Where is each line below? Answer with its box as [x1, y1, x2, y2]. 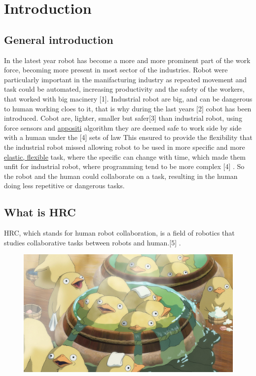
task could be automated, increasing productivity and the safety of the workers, [4, 84, 245, 94]
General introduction [4, 32, 113, 47]
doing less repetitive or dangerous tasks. [4, 180, 125, 191]
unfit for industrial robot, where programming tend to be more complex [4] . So [4, 161, 245, 171]
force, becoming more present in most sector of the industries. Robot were [4, 65, 228, 75]
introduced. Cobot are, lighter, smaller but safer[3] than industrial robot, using [4, 113, 242, 123]
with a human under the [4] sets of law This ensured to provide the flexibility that [4, 132, 253, 142]
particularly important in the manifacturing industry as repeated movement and [4, 74, 247, 84]
